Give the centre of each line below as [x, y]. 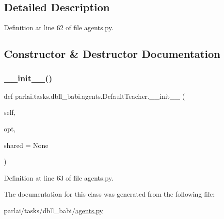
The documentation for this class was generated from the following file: [109, 194]
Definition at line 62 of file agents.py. [59, 27]
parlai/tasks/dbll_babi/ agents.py [54, 210]
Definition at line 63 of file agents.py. [59, 177]
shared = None [26, 145]
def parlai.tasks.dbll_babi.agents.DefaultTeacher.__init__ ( [95, 96]
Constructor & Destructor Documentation [112, 54]
